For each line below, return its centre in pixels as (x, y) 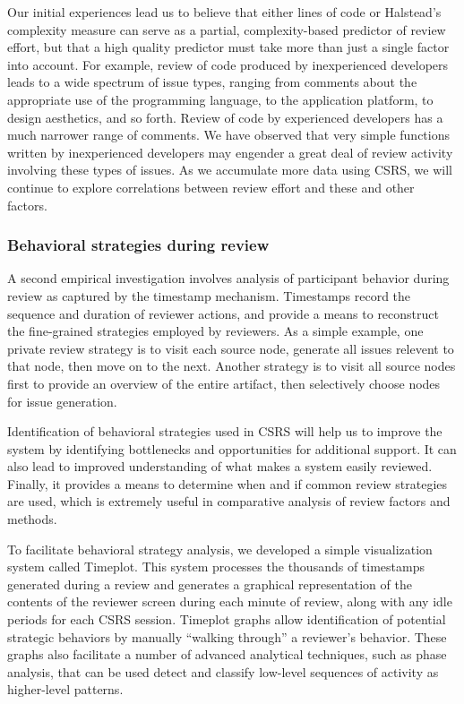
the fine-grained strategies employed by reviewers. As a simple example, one (215, 331)
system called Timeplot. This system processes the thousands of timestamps (216, 567)
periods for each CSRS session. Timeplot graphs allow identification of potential (227, 619)
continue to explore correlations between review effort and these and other (211, 187)
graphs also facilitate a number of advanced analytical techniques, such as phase (227, 654)
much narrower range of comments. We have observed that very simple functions (229, 135)
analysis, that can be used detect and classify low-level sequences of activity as (223, 671)
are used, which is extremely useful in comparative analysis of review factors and (229, 501)
